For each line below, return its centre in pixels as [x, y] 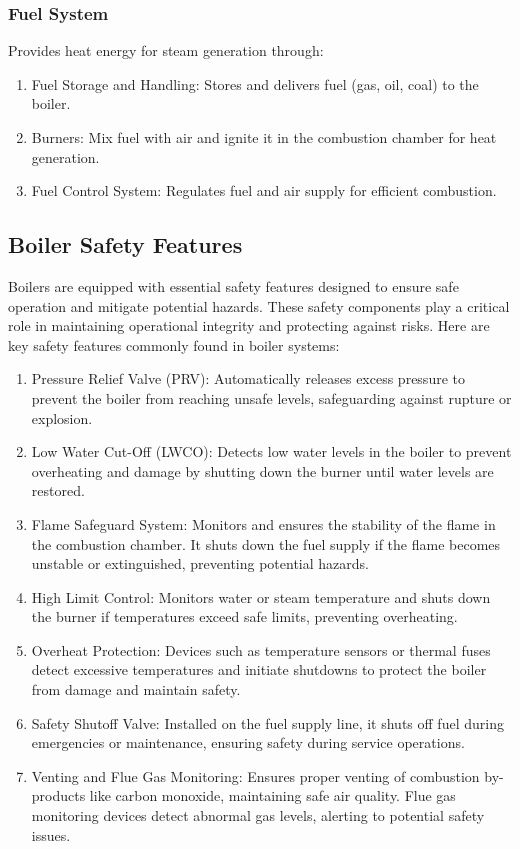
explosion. [62, 417]
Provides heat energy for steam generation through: [166, 50]
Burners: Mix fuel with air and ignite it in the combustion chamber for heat [264, 137]
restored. [58, 490]
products [58, 795]
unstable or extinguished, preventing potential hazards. [200, 563]
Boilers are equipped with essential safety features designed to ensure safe [233, 285]
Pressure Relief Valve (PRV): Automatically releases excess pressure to [248, 378]
